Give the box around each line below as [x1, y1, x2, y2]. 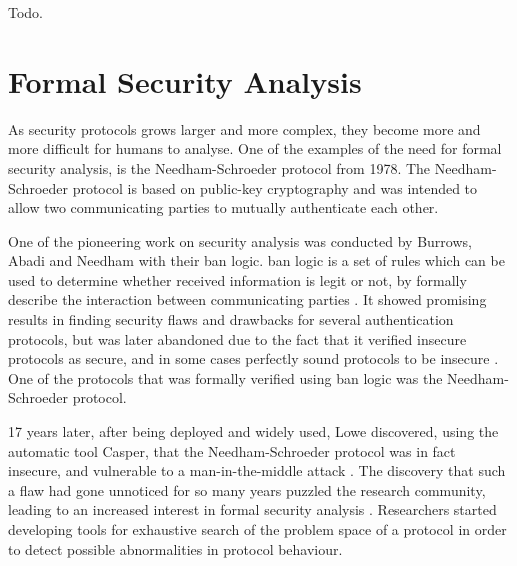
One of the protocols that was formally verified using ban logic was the [8, 367, 443, 388]
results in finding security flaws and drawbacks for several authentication [8, 309, 454, 330]
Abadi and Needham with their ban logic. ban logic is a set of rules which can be [8, 250, 505, 271]
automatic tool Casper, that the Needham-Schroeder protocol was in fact [8, 440, 456, 461]
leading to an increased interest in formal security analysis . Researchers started [8, 499, 497, 520]
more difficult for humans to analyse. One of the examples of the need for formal [8, 138, 502, 159]
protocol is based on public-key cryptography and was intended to [72, 177, 478, 198]
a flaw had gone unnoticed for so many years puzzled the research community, [8, 479, 486, 500]
